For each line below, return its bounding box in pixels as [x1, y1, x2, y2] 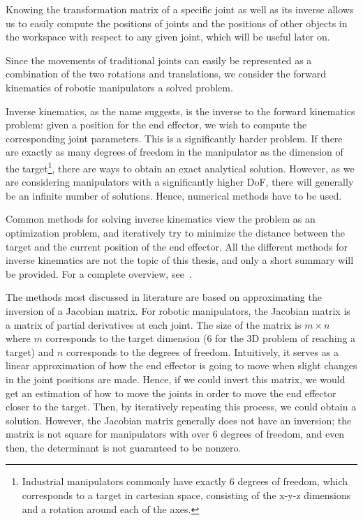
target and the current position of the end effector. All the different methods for [6, 239, 348, 253]
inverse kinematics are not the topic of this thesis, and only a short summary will [6, 253, 354, 267]
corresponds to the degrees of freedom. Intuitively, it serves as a [66, 344, 339, 359]
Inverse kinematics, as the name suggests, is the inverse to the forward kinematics [6, 103, 355, 118]
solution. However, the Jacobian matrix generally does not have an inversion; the [6, 413, 352, 427]
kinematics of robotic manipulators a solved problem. [6, 80, 233, 94]
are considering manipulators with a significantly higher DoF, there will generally [6, 174, 354, 189]
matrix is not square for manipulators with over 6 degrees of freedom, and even [6, 426, 345, 441]
